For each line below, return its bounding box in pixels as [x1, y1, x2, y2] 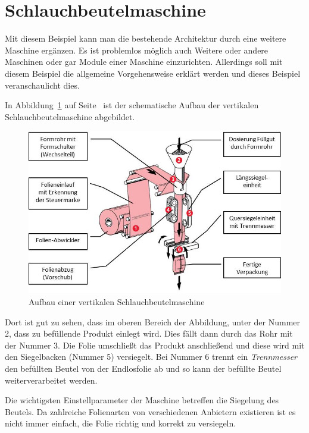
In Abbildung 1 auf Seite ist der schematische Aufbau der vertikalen [5, 99, 259, 111]
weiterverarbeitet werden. [5, 374, 98, 386]
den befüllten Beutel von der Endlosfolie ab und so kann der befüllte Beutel [5, 362, 282, 374]
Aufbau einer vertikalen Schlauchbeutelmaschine [29, 295, 205, 308]
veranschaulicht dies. [5, 79, 80, 91]
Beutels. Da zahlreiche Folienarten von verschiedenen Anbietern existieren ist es [5, 405, 296, 418]
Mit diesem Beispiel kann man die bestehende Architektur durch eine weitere [5, 32, 286, 45]
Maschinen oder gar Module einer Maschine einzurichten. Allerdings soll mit [5, 55, 283, 68]
